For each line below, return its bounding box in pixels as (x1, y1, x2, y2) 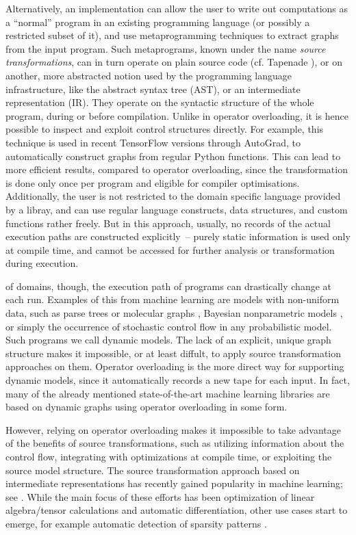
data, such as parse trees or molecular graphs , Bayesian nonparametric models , (5, 306, 343, 320)
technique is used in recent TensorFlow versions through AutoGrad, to (5, 135, 301, 149)
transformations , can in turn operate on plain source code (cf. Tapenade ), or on (5, 55, 343, 69)
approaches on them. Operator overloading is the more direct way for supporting (5, 359, 344, 374)
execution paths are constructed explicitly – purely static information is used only (5, 229, 351, 244)
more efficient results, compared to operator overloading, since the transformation (5, 162, 348, 177)
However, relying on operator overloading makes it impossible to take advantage (5, 422, 342, 436)
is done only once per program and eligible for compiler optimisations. (5, 175, 300, 190)
